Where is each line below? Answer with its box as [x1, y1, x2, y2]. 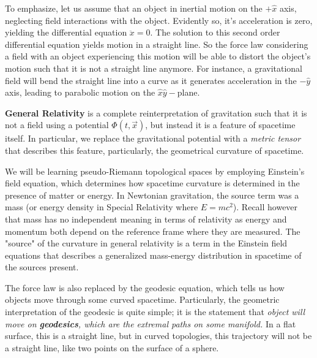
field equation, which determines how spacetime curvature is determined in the [5, 177, 300, 189]
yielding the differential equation [5, 26, 127, 39]
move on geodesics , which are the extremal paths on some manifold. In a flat [5, 317, 296, 330]
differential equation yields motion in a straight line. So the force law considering [5, 37, 308, 50]
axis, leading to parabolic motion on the [5, 86, 155, 99]
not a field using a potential [5, 118, 109, 131]
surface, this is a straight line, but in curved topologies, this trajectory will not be [5, 329, 312, 342]
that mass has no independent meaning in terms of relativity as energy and [5, 212, 287, 225]
